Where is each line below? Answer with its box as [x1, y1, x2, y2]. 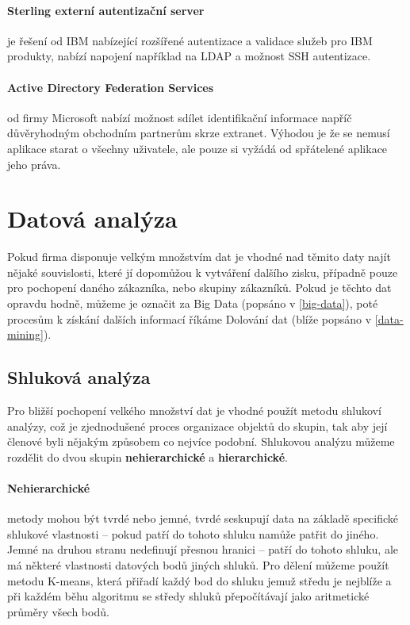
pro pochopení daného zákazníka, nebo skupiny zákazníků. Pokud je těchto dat [7, 279, 392, 296]
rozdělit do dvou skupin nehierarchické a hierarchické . [7, 448, 288, 465]
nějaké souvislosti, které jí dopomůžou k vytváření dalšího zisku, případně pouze [7, 263, 398, 280]
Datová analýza [7, 202, 178, 235]
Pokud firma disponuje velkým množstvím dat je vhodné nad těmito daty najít [7, 248, 391, 265]
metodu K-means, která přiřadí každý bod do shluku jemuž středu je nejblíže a [7, 572, 392, 589]
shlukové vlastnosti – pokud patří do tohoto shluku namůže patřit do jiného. [7, 525, 379, 542]
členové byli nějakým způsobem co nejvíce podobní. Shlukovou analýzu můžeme [7, 433, 395, 450]
